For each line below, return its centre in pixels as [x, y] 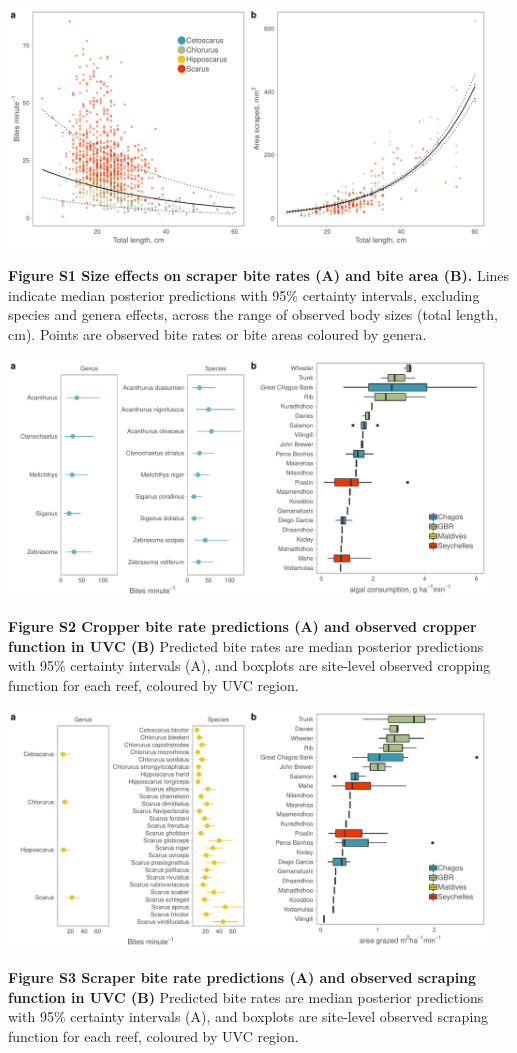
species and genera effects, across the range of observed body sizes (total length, [253, 314]
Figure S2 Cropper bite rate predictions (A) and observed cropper [242, 626]
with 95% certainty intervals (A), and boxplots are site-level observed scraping [248, 1016]
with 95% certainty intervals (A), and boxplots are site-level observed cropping [249, 665]
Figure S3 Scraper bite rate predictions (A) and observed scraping [242, 977]
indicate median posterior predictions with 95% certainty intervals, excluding [244, 294]
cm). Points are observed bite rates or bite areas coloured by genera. [217, 333]
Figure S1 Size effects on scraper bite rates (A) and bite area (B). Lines [259, 275]
